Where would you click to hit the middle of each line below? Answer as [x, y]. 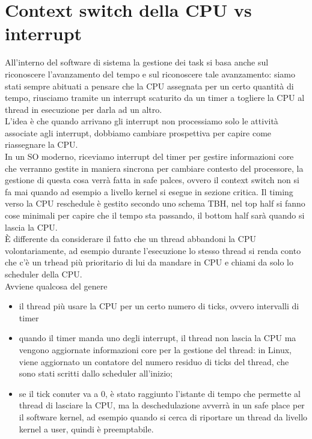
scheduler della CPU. [44, 274]
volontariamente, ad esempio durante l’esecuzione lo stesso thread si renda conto [153, 250]
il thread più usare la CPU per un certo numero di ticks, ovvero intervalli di [159, 306]
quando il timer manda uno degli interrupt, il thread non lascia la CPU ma [158, 338]
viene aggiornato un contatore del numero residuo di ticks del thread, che [154, 361]
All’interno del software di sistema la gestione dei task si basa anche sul [137, 62]
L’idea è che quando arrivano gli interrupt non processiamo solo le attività [142, 121]
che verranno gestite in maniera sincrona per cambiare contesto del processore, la [154, 168]
